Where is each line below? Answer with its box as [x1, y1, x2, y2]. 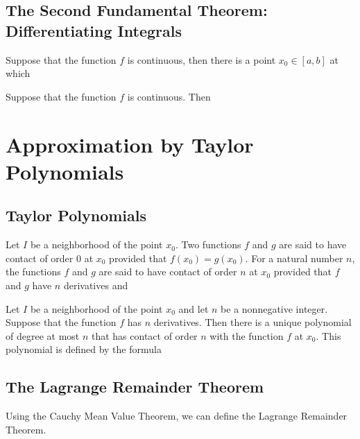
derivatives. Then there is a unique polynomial [153, 315, 352, 329]
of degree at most [6, 328, 80, 343]
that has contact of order [91, 328, 198, 343]
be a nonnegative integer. [221, 301, 328, 316]
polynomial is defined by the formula [6, 342, 162, 356]
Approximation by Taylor [6, 130, 254, 158]
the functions [6, 264, 61, 279]
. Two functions [175, 237, 241, 252]
